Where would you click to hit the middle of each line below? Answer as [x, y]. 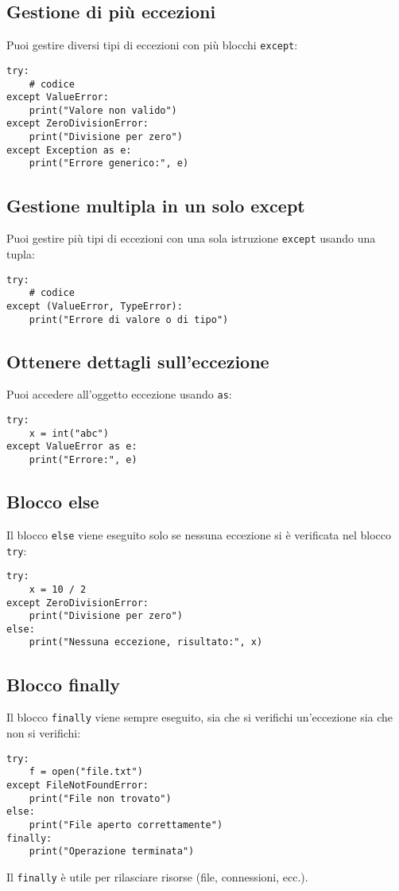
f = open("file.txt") [86, 772]
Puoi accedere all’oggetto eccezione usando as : [119, 394]
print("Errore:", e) [83, 460]
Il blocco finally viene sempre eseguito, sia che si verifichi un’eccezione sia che [200, 717]
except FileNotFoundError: [77, 785]
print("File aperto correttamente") [126, 825]
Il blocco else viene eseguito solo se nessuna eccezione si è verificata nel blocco [199, 534]
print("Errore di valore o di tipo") [129, 319]
